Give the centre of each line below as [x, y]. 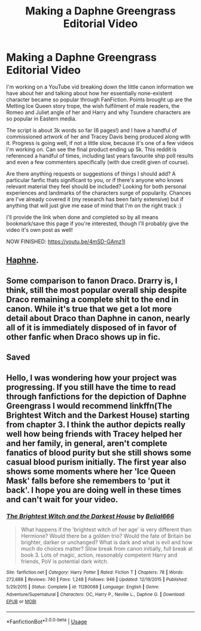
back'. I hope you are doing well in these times [94, 490]
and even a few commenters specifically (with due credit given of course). [98, 162]
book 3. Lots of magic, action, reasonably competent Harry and [99, 555]
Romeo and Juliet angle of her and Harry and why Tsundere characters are [98, 112]
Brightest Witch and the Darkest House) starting [98, 415]
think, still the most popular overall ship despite [97, 290]
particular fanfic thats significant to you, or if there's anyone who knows [95, 180]
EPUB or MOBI [22, 602]
